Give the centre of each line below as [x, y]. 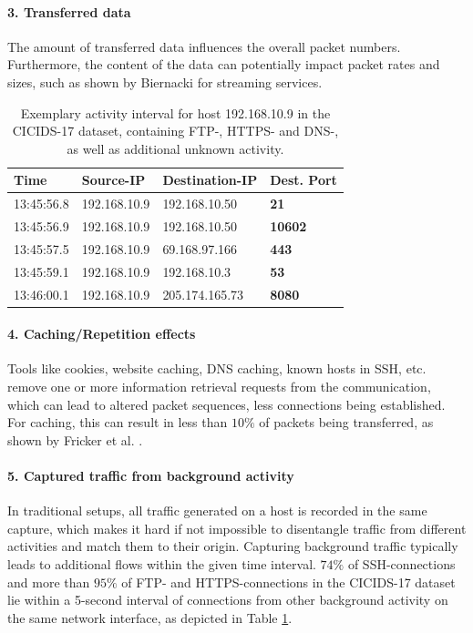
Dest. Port [303, 180]
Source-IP [113, 180]
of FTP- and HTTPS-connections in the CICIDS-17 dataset [288, 582]
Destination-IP [210, 180]
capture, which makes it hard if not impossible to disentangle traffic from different [237, 528]
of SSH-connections [401, 564]
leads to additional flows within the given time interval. [162, 564]
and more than [49, 582]
